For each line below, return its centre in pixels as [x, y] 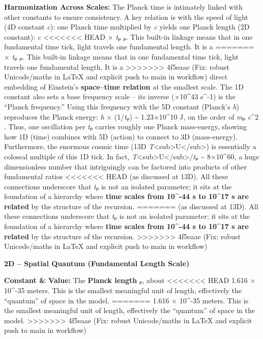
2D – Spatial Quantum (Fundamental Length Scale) [97, 263]
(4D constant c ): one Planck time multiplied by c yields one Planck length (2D [127, 27]
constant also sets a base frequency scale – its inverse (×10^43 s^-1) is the [120, 96]
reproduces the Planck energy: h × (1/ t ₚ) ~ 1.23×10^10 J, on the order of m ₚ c [128, 116]
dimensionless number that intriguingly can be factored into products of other [126, 166]
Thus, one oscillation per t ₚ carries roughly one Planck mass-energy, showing [127, 126]
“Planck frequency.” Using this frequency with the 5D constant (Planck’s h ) [122, 106]
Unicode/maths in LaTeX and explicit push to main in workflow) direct [116, 77]
